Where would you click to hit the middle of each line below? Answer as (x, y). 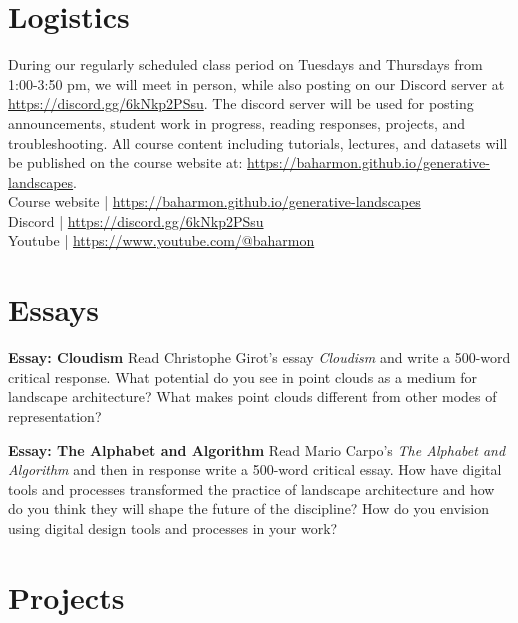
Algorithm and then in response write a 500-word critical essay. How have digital (255, 469)
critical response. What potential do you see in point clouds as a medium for (243, 376)
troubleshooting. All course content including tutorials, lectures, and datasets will (258, 142)
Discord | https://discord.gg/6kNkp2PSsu (136, 220)
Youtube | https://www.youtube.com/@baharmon (161, 240)
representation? (55, 415)
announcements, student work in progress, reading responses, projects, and (237, 122)
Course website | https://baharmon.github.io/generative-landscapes (214, 201)
